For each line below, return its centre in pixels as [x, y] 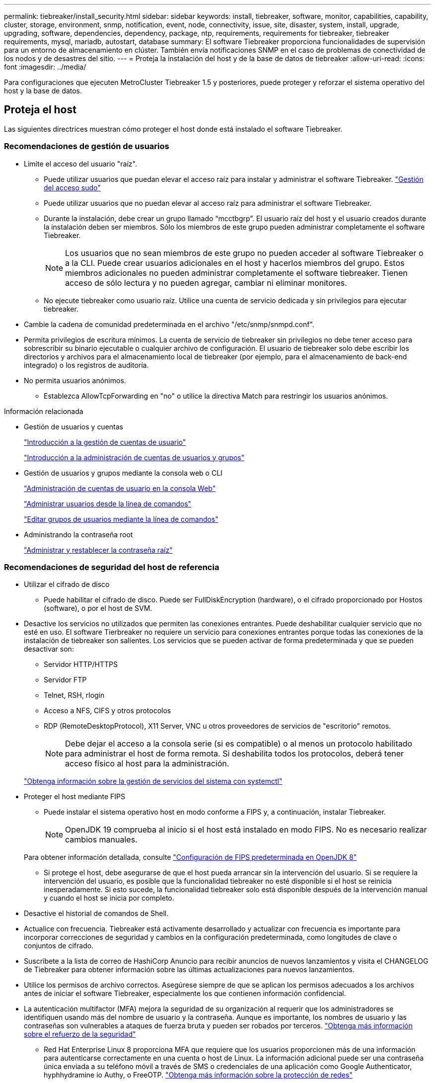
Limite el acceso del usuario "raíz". [80, 164]
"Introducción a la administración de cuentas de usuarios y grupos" [134, 457]
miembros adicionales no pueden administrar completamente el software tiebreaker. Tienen [236, 273]
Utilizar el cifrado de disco [67, 584]
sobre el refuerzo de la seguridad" [80, 1034]
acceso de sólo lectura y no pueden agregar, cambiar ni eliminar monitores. [206, 283]
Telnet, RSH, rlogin [74, 695]
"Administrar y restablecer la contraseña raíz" [98, 550]
